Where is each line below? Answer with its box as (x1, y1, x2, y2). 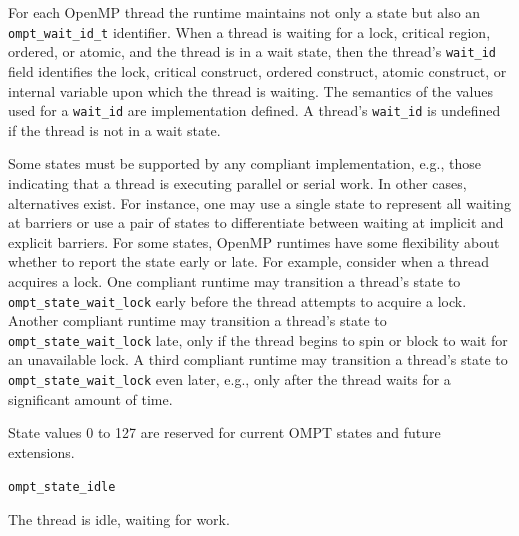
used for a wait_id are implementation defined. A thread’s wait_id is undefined (8, 100, 501, 121)
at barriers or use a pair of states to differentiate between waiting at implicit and (8, 212, 504, 233)
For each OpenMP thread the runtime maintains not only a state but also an (8, 2, 481, 22)
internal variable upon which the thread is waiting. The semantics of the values (8, 80, 493, 101)
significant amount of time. (8, 388, 173, 409)
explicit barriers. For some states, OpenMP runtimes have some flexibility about (8, 231, 500, 252)
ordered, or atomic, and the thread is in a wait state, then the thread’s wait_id (8, 41, 497, 62)
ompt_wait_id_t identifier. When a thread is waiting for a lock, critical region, (8, 21, 491, 42)
